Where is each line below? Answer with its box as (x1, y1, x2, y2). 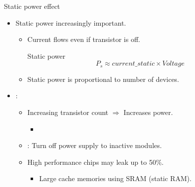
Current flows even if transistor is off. (27, 34, 140, 44)
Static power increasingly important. (15, 17, 126, 28)
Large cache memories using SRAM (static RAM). (39, 173, 192, 184)
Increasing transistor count (27, 107, 109, 117)
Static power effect (4, 1, 60, 11)
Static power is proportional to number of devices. (27, 74, 179, 84)
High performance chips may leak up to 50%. (27, 156, 164, 167)
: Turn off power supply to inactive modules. (27, 140, 162, 150)
